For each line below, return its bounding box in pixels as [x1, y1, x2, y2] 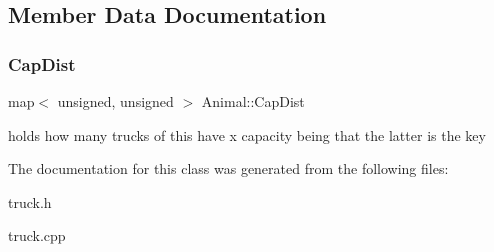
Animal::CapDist [201, 91, 305, 111]
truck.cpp [8, 225, 66, 246]
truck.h [8, 191, 52, 212]
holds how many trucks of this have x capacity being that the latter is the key [8, 124, 486, 145]
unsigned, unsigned [57, 91, 174, 111]
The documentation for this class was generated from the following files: [8, 158, 449, 179]
